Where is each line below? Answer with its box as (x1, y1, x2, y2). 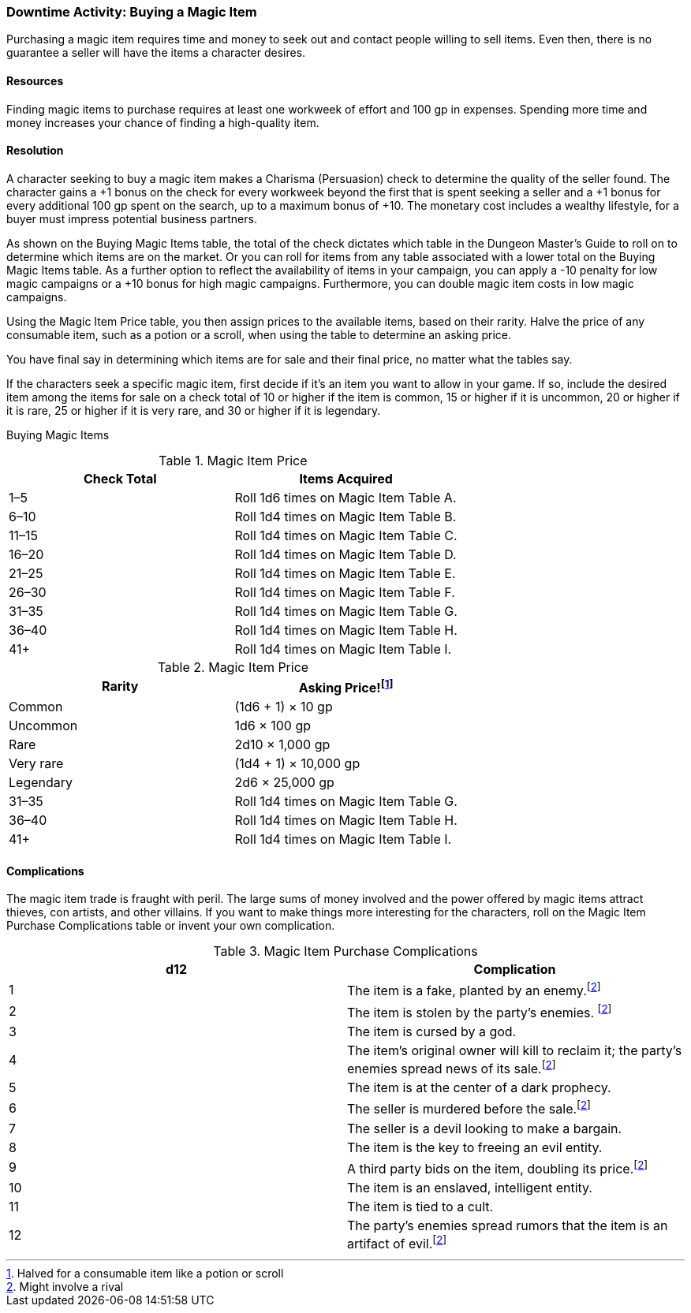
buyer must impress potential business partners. (6, 211, 257, 226)
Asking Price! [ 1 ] (298, 677, 394, 696)
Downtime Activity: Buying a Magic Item (6, 4, 257, 20)
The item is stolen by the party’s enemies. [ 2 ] (347, 1002, 612, 1021)
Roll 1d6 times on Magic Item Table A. (234, 489, 457, 505)
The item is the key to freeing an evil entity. (347, 1139, 603, 1155)
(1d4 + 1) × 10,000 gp (234, 755, 360, 772)
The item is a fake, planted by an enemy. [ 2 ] (347, 980, 601, 999)
